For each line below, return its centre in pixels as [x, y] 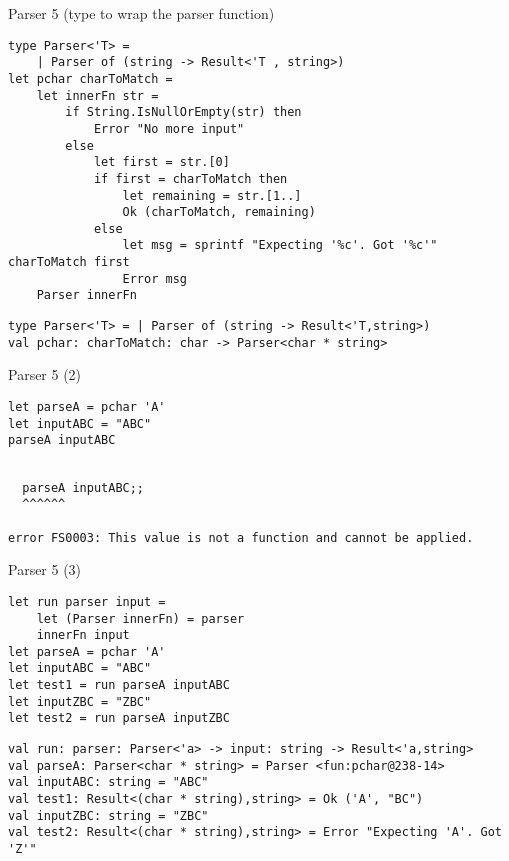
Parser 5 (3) [45, 569]
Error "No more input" [169, 128]
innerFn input [83, 635]
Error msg [154, 278]
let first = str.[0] [161, 162]
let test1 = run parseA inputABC [119, 685]
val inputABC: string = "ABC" [108, 782]
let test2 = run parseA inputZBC [119, 718]
